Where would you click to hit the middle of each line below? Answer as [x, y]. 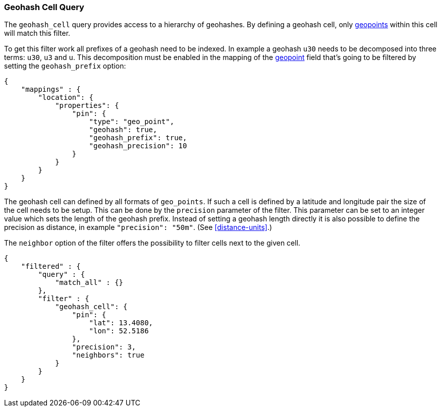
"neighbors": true [108, 355]
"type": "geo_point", [132, 122]
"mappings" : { [51, 90]
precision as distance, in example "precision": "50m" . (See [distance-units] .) [138, 227]
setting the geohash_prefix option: [65, 66]
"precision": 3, [104, 347]
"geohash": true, [123, 130]
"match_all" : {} [89, 283]
